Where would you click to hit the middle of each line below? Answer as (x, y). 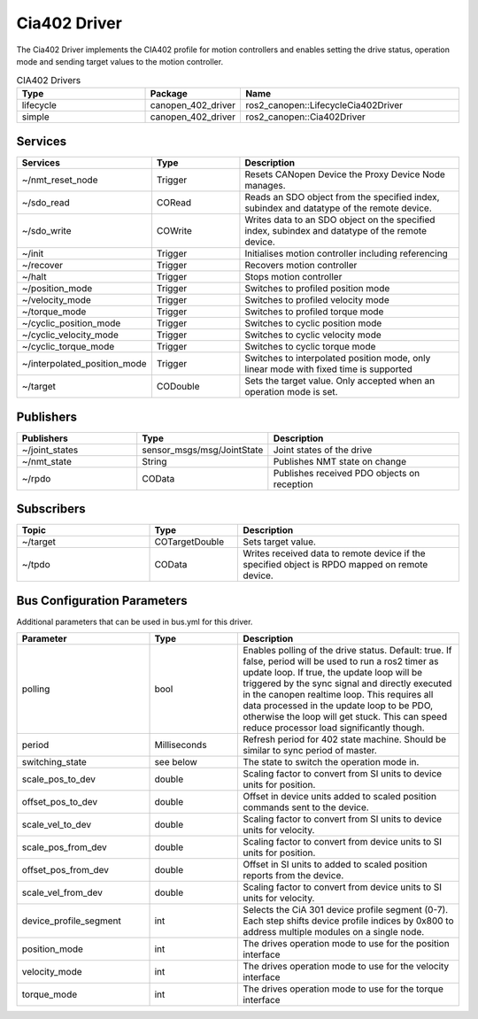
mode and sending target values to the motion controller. (120, 61)
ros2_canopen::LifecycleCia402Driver (324, 104)
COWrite (174, 231)
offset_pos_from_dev (66, 870)
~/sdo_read (46, 203)
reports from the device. (293, 876)
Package (169, 93)
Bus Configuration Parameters (102, 601)
